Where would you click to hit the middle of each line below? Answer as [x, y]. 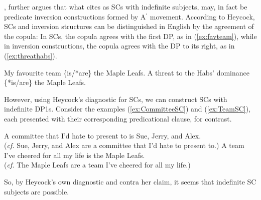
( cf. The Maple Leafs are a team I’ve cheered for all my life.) [97, 165]
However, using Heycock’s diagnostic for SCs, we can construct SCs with [116, 99]
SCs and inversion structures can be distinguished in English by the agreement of [129, 26]
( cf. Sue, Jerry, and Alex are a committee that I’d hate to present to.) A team [124, 145]
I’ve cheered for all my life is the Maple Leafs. [75, 155]
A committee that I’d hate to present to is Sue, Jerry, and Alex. [103, 135]
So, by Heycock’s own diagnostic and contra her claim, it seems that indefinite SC [130, 181]
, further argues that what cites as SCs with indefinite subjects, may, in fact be [126, 6]
